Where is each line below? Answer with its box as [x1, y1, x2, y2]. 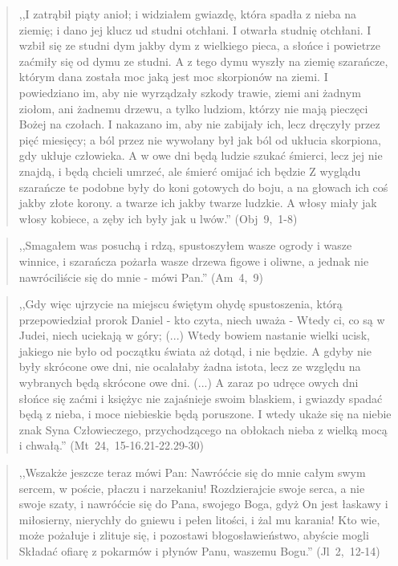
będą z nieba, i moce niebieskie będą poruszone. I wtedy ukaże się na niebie [18, 405, 392, 422]
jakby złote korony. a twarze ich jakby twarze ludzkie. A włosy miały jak [18, 194, 377, 211]
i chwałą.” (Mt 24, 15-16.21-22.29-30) [18, 437, 205, 454]
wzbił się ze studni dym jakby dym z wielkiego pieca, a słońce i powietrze [18, 37, 381, 54]
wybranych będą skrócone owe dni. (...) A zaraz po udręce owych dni [18, 374, 359, 391]
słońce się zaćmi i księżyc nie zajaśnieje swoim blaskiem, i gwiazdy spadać [18, 389, 383, 406]
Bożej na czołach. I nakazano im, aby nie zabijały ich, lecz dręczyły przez [18, 116, 380, 132]
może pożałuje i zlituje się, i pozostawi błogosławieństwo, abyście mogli [18, 527, 369, 544]
